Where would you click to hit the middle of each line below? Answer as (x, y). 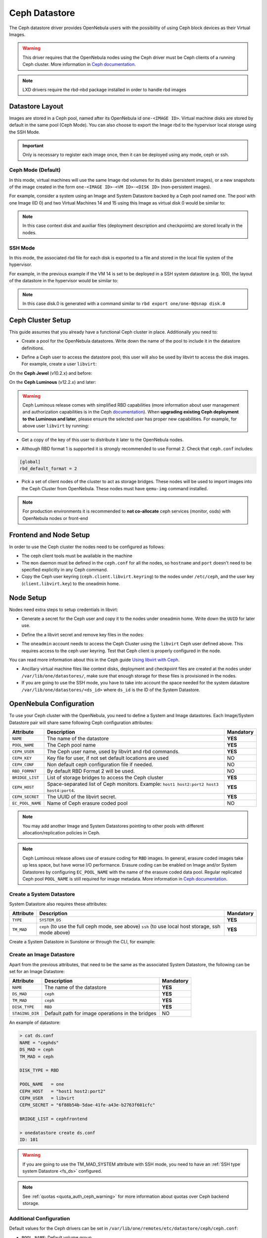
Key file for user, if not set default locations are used (108, 758)
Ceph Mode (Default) (35, 170)
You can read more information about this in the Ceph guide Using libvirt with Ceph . (94, 660)
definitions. (33, 348)
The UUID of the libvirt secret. (82, 797)
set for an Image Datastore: (37, 971)
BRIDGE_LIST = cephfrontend (53, 1119)
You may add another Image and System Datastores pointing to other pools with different (113, 826)
